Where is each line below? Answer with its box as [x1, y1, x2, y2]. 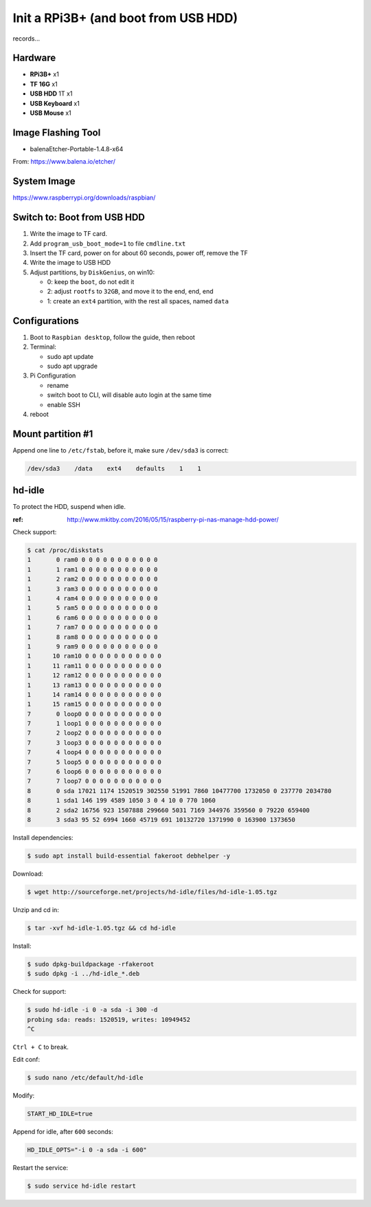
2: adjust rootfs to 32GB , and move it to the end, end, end [47, 287, 214, 296]
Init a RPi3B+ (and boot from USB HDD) [12, 10, 238, 25]
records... [12, 34, 41, 43]
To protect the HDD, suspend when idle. [12, 503, 126, 511]
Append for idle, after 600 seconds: [12, 1128, 113, 1136]
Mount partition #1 [12, 428, 93, 439]
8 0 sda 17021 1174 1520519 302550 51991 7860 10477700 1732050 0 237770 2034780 [27, 787, 332, 794]
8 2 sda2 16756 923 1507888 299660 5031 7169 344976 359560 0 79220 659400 [27, 806, 311, 814]
